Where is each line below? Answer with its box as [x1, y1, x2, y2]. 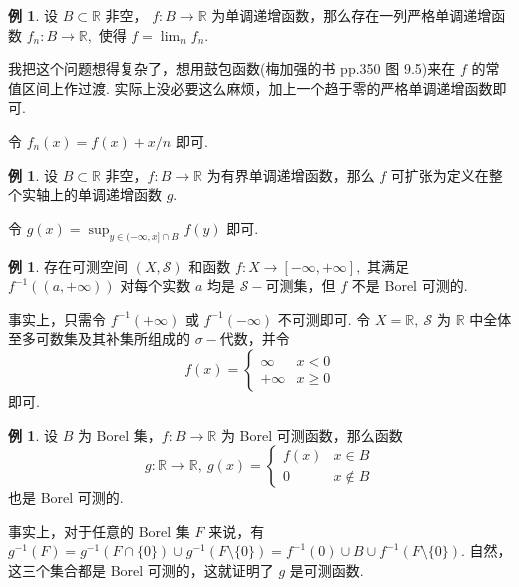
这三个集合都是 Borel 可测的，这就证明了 [8, 559, 274, 580]
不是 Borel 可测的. [351, 275, 468, 296]
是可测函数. [289, 559, 364, 580]
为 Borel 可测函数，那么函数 [220, 424, 403, 445]
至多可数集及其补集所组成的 [8, 328, 190, 349]
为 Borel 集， [77, 424, 162, 445]
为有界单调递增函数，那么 [206, 164, 375, 185]
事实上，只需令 [8, 308, 106, 329]
